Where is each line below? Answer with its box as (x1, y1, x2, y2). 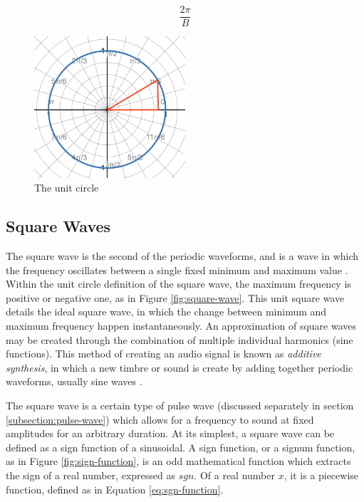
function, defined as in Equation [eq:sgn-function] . (6, 481, 224, 496)
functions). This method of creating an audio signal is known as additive (6, 346, 321, 361)
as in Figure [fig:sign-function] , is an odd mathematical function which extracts (6, 454, 351, 469)
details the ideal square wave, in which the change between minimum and (6, 304, 327, 319)
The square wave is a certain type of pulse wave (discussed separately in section (6, 398, 354, 413)
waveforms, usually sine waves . (6, 374, 142, 389)
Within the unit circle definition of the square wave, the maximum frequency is (6, 276, 351, 291)
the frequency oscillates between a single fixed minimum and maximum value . (6, 262, 348, 277)
